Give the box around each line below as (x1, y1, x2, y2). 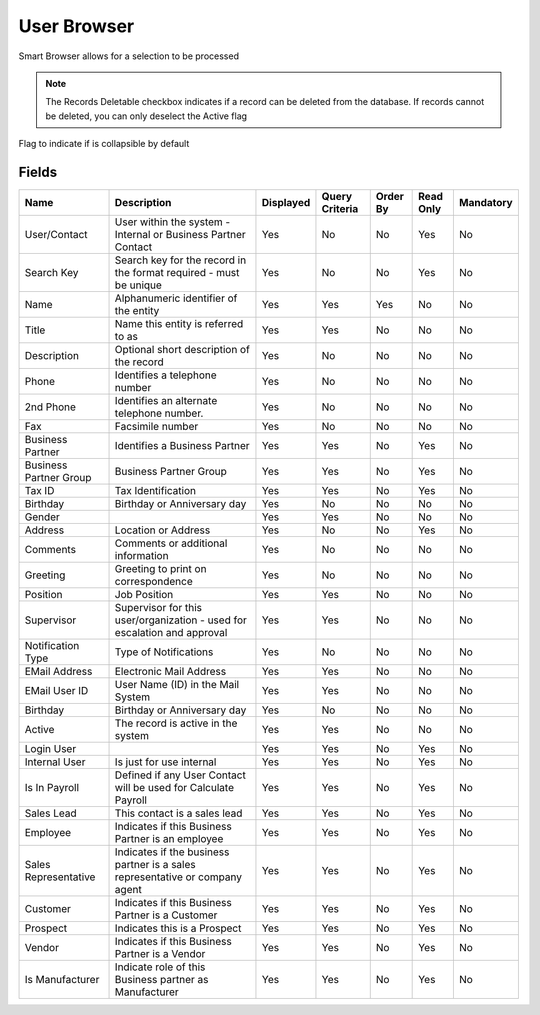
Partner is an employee (114, 832, 224, 846)
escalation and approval (114, 626, 228, 640)
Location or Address (114, 523, 211, 537)
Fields (18, 163, 58, 180)
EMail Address (24, 665, 93, 679)
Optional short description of (114, 343, 250, 357)
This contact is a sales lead (114, 806, 243, 820)
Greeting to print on (114, 562, 207, 576)
